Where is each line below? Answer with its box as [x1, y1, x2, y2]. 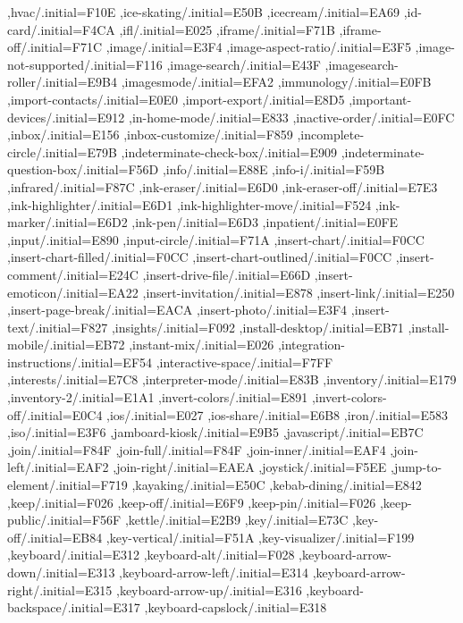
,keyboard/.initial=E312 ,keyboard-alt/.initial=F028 [7, 545, 295, 564]
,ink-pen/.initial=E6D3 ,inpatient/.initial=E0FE [131, 213, 399, 232]
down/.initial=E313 [7, 563, 115, 581]
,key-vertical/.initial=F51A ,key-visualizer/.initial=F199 [105, 527, 415, 546]
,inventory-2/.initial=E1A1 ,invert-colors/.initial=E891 [7, 388, 308, 407]
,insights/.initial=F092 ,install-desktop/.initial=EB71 [111, 317, 404, 336]
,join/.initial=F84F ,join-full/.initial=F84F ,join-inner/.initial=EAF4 [7, 440, 386, 459]
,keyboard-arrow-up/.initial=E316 [115, 580, 302, 599]
